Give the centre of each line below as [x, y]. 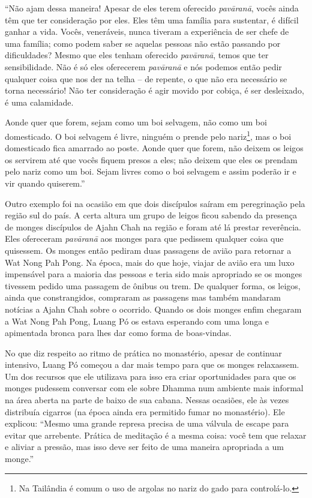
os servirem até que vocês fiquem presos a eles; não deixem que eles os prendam [151, 159]
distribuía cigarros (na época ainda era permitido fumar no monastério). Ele [145, 411]
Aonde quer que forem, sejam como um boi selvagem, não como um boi [136, 122]
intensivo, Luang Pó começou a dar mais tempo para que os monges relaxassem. [152, 364]
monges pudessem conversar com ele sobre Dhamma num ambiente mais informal [154, 388]
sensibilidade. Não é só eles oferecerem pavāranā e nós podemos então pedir [143, 66]
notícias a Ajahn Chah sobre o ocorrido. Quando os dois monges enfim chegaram [153, 309]
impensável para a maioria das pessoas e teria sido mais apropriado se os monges [154, 274]
